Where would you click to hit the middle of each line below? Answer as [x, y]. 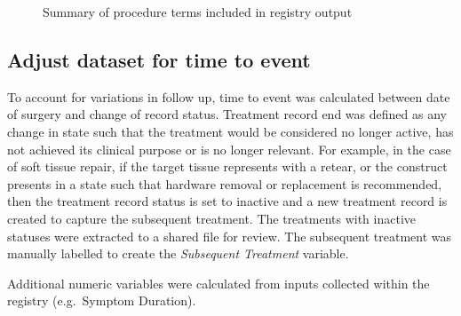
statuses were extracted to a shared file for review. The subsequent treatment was [230, 236]
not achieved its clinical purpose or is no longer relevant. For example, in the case [229, 149]
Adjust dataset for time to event [159, 59]
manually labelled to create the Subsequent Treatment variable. [178, 253]
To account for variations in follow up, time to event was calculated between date [229, 96]
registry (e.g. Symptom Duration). [102, 300]
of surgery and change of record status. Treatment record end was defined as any [227, 114]
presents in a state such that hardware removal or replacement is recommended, [225, 183]
